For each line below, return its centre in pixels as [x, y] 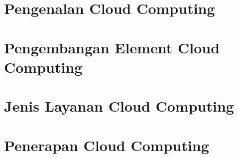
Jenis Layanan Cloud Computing [119, 106]
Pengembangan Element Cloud [112, 47]
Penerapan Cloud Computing [107, 145]
